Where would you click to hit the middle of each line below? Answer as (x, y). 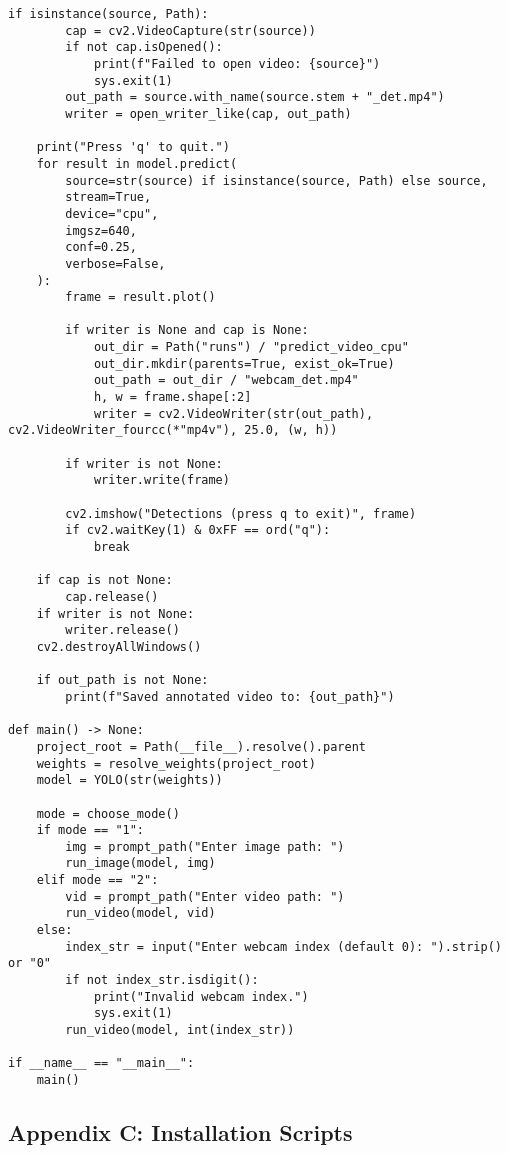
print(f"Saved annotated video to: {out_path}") (230, 696)
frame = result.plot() (140, 297)
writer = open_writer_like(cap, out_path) (208, 113)
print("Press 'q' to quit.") (133, 147)
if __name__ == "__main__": (101, 1063)
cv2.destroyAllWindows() (119, 646)
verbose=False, (115, 263)
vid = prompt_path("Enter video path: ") (205, 896)
